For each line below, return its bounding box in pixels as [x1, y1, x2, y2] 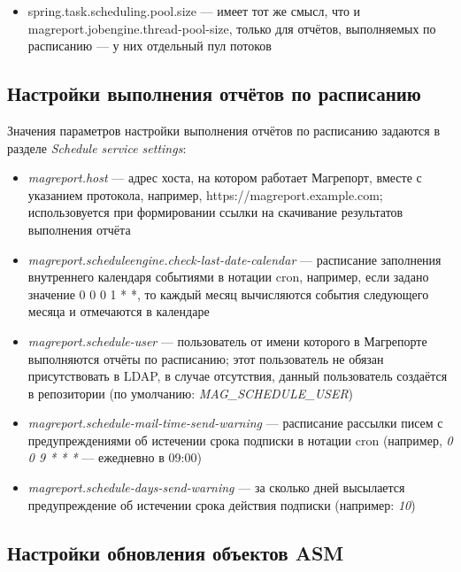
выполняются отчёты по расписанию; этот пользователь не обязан [27, 349, 384, 367]
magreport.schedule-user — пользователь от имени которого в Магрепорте [27, 331, 427, 350]
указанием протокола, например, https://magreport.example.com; [27, 185, 383, 204]
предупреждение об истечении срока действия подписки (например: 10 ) [27, 495, 416, 514]
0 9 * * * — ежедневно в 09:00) [27, 448, 202, 467]
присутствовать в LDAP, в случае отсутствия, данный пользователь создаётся [27, 367, 448, 385]
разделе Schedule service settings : [7, 138, 187, 157]
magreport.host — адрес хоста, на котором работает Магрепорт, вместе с [27, 168, 422, 187]
